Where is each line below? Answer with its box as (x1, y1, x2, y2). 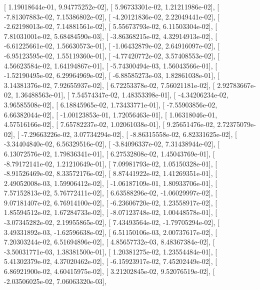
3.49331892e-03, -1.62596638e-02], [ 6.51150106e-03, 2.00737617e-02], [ (4, 226, 217, 237)
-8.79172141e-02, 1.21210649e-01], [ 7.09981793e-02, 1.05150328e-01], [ (4, 158, 217, 168)
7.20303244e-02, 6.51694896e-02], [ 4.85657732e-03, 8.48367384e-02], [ (4, 236, 215, 247)
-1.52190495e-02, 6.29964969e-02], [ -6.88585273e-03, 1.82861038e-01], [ (4, 70, 219, 80)
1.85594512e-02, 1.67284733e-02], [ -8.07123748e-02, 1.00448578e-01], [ (4, 207, 217, 217)
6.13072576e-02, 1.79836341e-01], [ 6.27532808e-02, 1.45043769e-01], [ (4, 148, 215, 158)
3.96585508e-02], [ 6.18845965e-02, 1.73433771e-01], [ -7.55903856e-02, (4, 99, 217, 109)
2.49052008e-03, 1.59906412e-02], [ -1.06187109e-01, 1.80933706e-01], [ (4, 177, 217, 188)
